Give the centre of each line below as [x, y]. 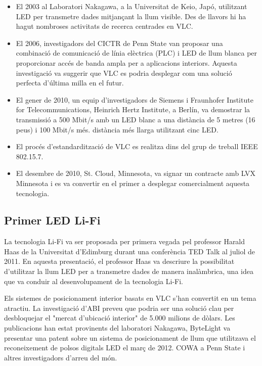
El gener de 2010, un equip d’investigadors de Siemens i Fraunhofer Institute [135, 99]
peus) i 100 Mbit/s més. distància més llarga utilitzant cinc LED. [117, 129]
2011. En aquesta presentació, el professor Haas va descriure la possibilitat [119, 261]
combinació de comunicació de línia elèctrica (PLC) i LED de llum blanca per [137, 53]
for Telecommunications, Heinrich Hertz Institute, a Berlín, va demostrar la [133, 109]
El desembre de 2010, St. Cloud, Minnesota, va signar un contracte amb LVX [136, 173]
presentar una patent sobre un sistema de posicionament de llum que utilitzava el [130, 337]
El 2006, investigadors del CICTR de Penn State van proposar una [119, 43]
